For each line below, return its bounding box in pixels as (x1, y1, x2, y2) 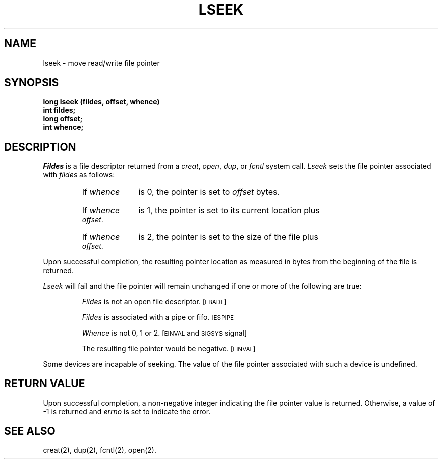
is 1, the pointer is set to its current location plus (138, 205, 320, 216)
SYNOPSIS (4, 76, 59, 89)
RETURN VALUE (4, 377, 85, 390)
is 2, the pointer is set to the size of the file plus (138, 232, 318, 242)
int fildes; (43, 106, 76, 115)
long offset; (43, 114, 83, 123)
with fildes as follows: (43, 170, 115, 179)
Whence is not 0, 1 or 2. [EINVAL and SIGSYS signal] (82, 328, 247, 338)
